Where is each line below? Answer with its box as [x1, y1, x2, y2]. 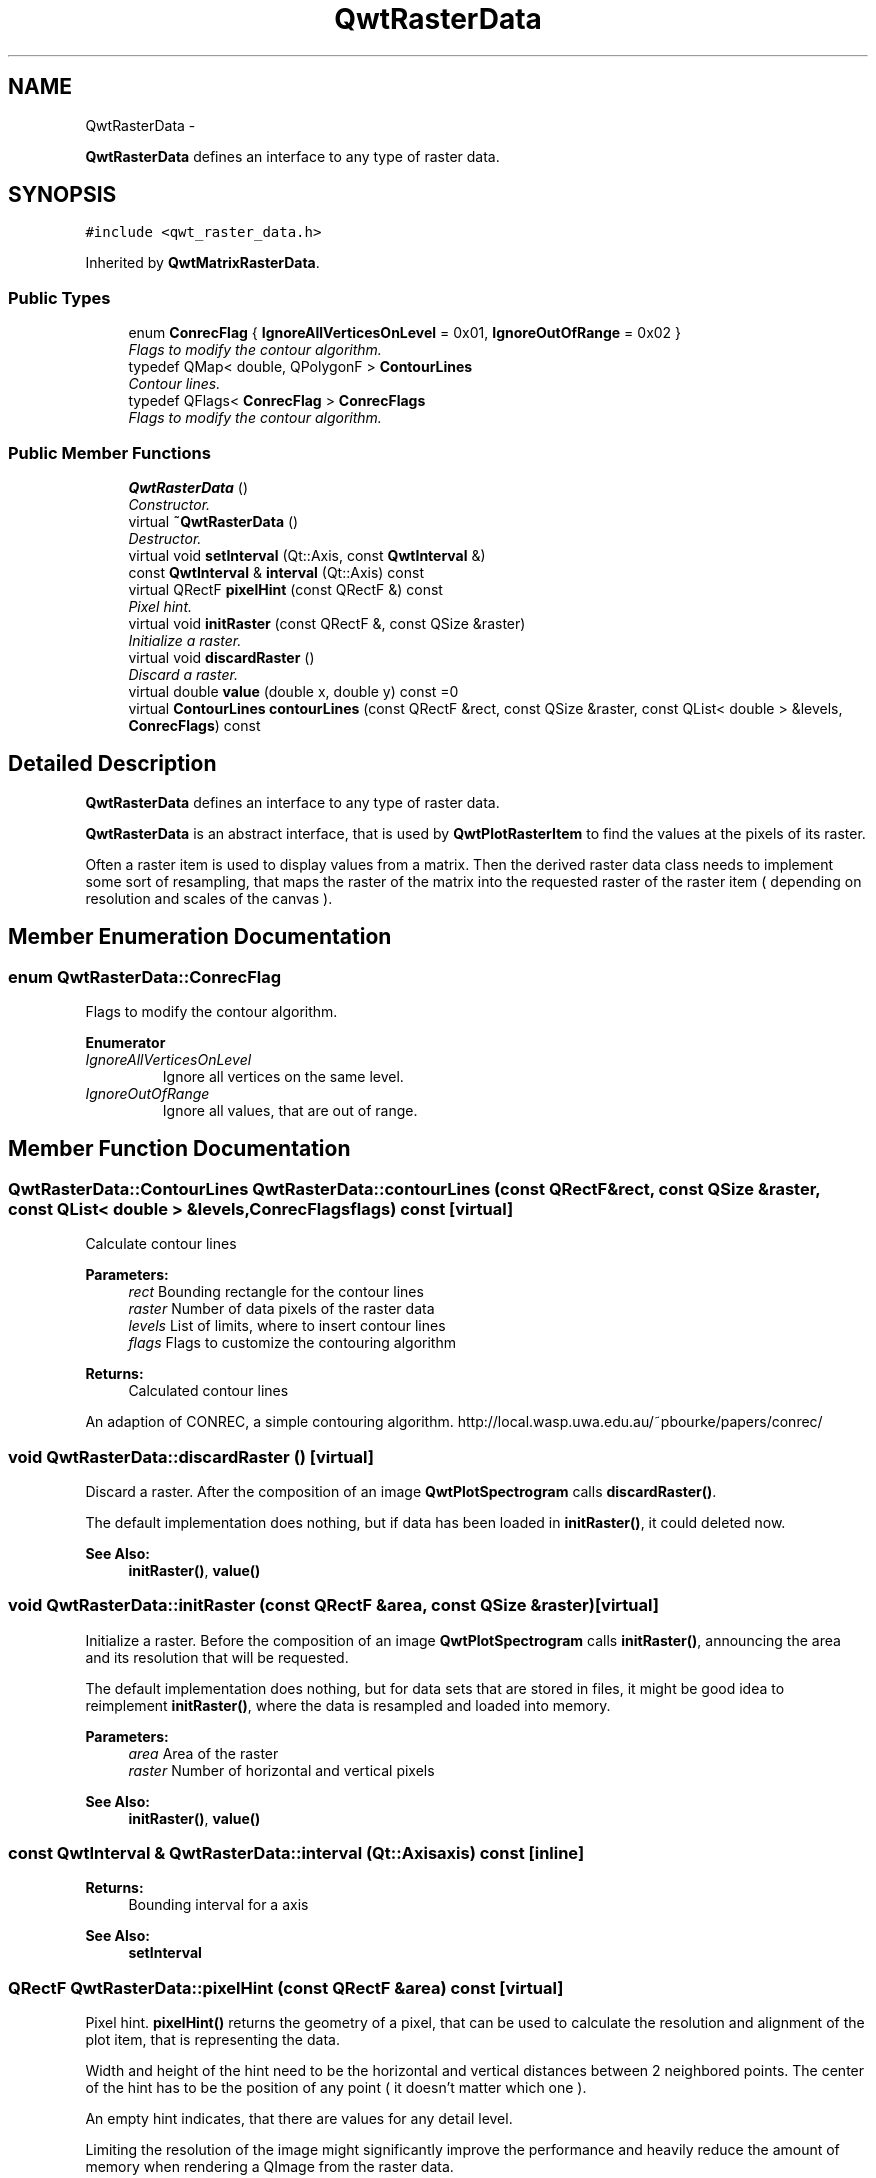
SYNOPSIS [8, 182, 117, 208]
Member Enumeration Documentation [8, 924, 392, 950]
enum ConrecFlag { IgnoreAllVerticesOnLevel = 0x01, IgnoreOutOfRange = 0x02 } [128, 324, 682, 342]
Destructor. [128, 529, 202, 547]
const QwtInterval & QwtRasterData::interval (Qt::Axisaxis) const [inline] [8, 1843, 585, 1864]
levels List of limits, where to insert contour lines [128, 1317, 446, 1335]
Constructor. [128, 495, 211, 513]
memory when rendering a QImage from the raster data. [85, 2158, 454, 2176]
